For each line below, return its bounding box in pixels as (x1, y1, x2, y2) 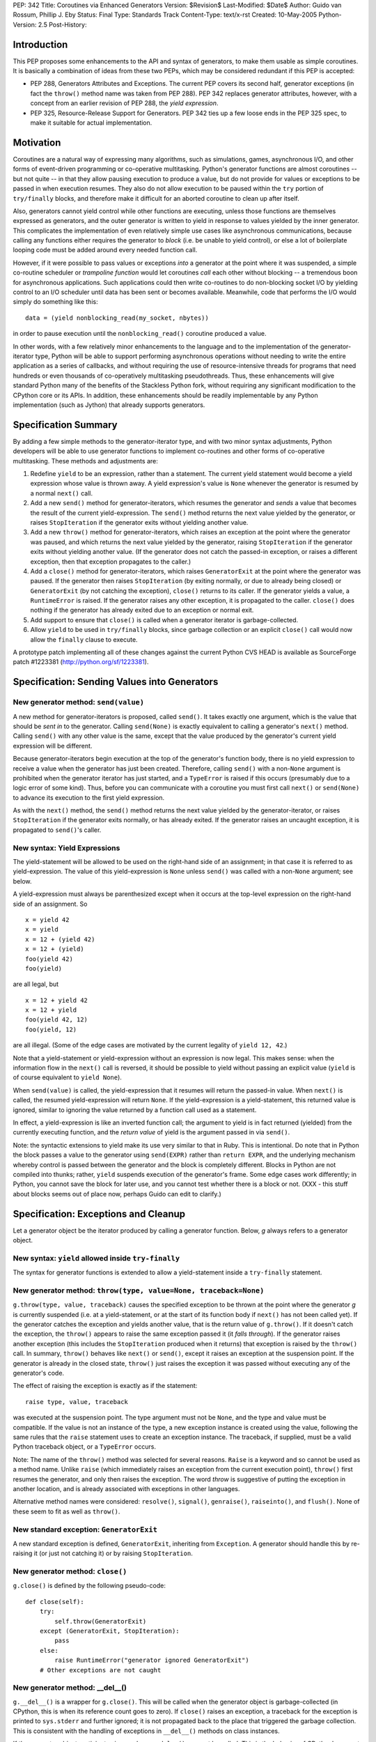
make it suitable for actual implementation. (30, 118, 152, 127)
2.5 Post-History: (38, 20, 87, 29)
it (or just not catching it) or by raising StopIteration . (33, 1549, 193, 1557)
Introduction (13, 38, 68, 50)
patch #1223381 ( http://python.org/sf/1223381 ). (13, 658, 149, 666)
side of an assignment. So (13, 900, 88, 908)
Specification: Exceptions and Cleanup (13, 1208, 186, 1219)
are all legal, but (13, 980, 59, 989)
